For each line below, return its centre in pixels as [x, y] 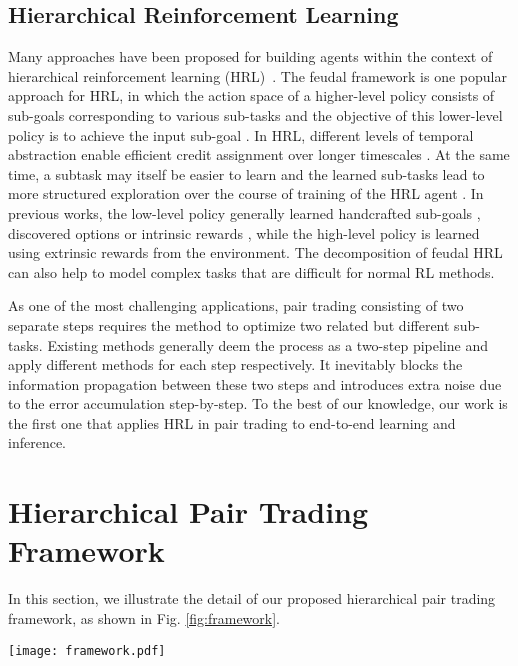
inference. [37, 442]
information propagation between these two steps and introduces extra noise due [255, 383]
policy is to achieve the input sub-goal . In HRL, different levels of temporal [241, 134]
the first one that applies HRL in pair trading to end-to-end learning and [232, 422]
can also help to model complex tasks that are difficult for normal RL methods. [251, 271]
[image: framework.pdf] [87, 650]
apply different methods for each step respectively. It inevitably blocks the [235, 364]
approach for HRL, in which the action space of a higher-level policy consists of [251, 95]
